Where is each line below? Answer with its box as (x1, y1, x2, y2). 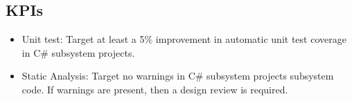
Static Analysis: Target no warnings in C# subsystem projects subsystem (21, 68, 334, 83)
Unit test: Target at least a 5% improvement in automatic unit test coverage (21, 32, 346, 46)
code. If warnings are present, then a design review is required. (21, 82, 288, 96)
